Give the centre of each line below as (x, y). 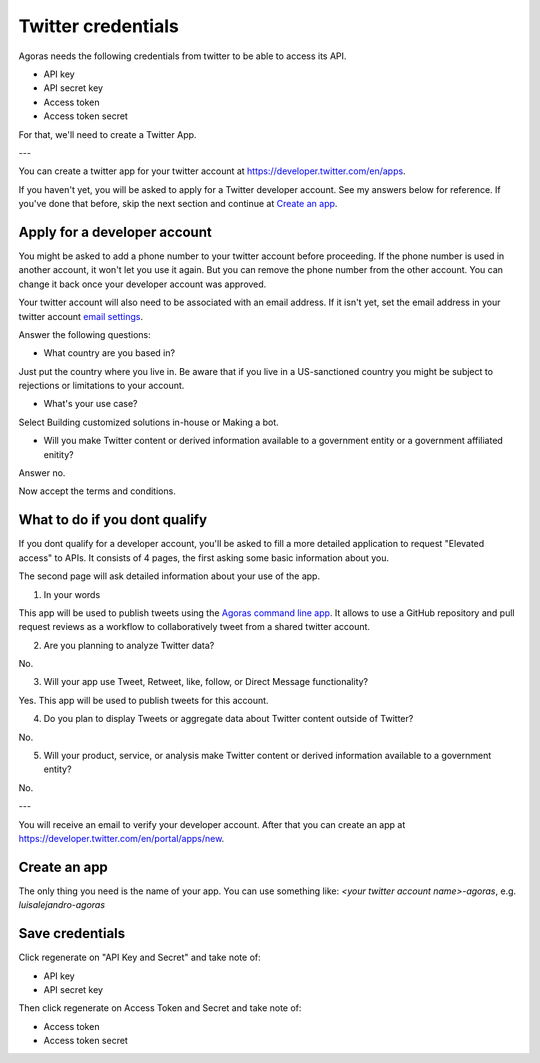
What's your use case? (90, 404)
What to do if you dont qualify (113, 520)
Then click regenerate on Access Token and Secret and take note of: (160, 1008)
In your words (72, 594)
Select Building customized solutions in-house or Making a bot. (148, 422)
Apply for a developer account (115, 231)
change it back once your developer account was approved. (142, 284)
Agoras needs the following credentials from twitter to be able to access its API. (182, 56)
